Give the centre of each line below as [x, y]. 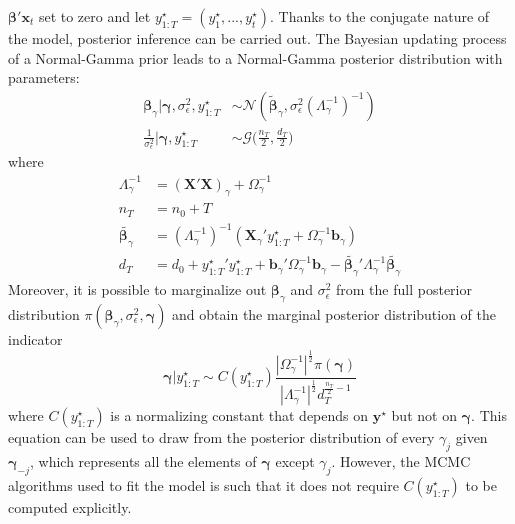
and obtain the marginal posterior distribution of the [334, 314]
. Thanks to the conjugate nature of [380, 16]
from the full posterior [404, 289]
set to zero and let [94, 16]
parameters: [44, 77]
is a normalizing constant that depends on [239, 415]
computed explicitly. [70, 506]
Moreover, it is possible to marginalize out [137, 289]
